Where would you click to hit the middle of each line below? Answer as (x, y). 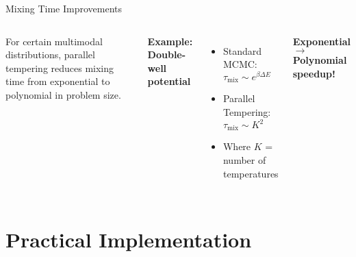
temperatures (251, 173)
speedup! (314, 73)
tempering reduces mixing (60, 68)
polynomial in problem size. (63, 94)
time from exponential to (58, 81)
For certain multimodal (54, 41)
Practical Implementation (129, 240)
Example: (170, 41)
